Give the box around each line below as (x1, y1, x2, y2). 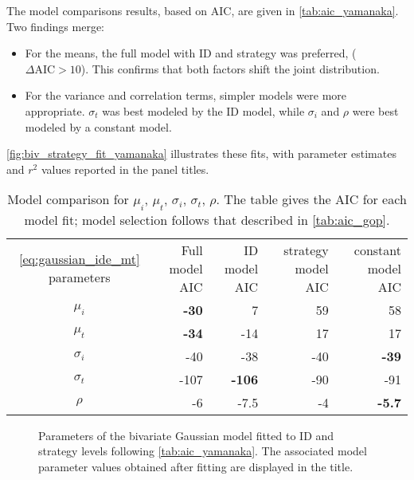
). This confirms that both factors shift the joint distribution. (80, 60, 380, 77)
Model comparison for (7, 190, 129, 209)
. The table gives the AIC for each (216, 190, 407, 209)
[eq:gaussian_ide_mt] (19, 250, 140, 269)
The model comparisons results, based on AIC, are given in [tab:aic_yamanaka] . (6, 2, 399, 18)
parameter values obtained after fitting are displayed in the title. (38, 458, 353, 474)
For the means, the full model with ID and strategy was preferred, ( (25, 45, 357, 61)
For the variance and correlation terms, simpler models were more (25, 87, 346, 104)
